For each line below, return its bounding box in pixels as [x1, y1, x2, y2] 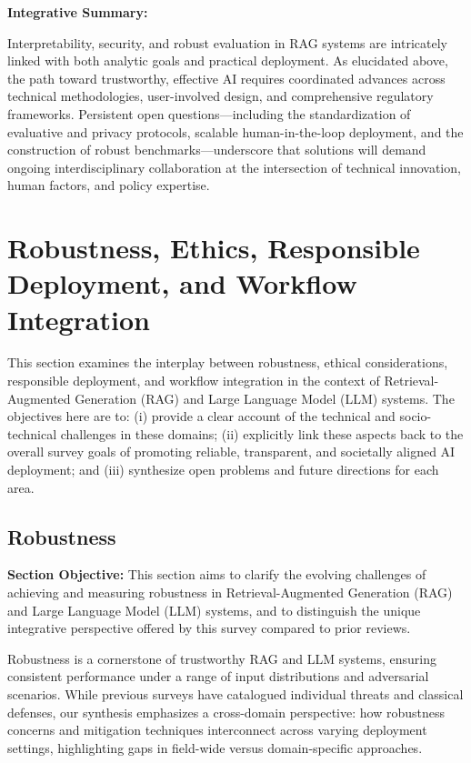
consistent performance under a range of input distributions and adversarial [7, 667, 429, 686]
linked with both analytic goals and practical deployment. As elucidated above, [7, 51, 448, 70]
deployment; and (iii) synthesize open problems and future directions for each [7, 460, 439, 478]
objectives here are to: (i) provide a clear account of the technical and [7, 407, 396, 426]
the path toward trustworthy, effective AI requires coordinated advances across [7, 68, 446, 87]
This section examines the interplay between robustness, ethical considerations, [7, 353, 448, 372]
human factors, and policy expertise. [7, 176, 210, 195]
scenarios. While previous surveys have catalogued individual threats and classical [7, 684, 464, 703]
